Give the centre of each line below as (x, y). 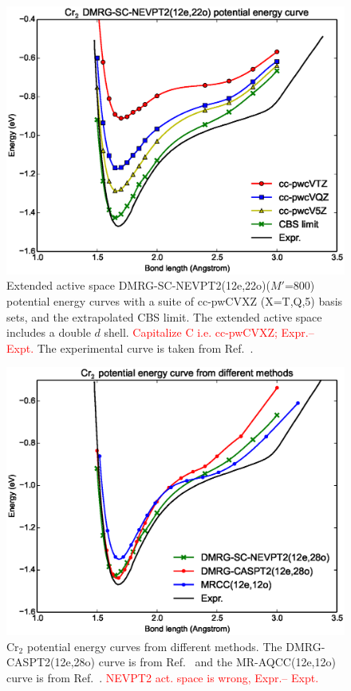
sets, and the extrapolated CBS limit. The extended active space (164, 316)
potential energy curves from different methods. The (154, 646)
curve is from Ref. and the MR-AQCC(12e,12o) (217, 662)
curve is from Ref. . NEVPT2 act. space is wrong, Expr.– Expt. (163, 677)
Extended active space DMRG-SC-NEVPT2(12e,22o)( (138, 285)
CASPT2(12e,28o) (51, 662)
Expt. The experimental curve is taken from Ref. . (130, 347)
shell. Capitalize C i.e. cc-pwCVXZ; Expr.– (209, 332)
